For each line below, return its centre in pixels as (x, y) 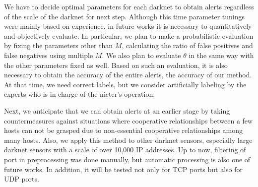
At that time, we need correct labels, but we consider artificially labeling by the (125, 84)
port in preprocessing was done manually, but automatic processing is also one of (127, 159)
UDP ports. (22, 179)
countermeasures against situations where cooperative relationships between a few (129, 120)
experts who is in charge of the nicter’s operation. (80, 94)
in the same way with (221, 55)
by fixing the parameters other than (59, 45)
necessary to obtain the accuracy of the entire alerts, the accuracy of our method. (128, 75)
